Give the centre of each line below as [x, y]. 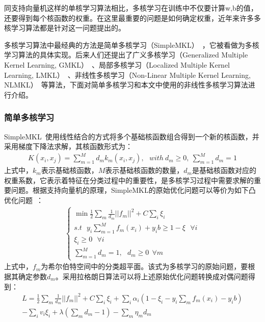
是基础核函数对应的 [224, 170]
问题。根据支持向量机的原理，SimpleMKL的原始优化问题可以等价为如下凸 [133, 190]
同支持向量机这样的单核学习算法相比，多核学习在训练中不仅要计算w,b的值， [131, 8]
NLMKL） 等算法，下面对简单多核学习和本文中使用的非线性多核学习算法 [126, 85]
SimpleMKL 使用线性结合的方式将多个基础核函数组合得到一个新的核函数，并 [132, 136]
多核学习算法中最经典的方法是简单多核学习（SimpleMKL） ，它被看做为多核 [132, 45]
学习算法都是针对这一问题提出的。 [68, 28]
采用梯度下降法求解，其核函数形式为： [68, 146]
